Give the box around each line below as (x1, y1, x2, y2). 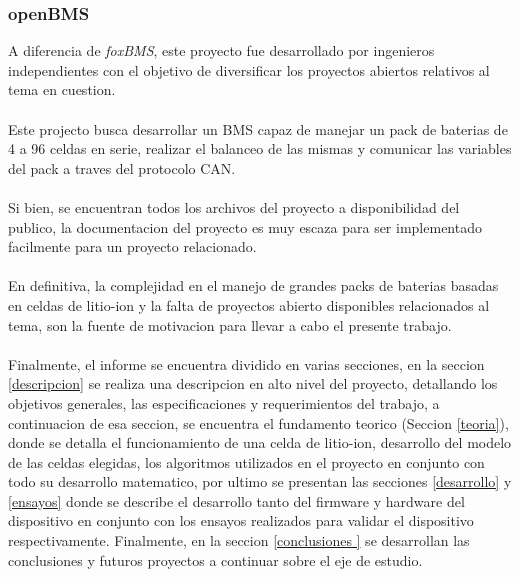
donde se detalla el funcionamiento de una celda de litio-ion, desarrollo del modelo (8, 432, 512, 453)
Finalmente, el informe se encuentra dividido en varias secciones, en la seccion (8, 353, 485, 374)
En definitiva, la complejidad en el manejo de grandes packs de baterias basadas (8, 275, 499, 296)
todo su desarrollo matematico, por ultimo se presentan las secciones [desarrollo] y (8, 471, 512, 492)
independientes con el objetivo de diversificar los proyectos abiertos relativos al (8, 59, 490, 80)
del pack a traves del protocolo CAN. (8, 157, 236, 178)
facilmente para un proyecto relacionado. (8, 236, 257, 257)
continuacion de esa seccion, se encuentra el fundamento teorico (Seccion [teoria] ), (8, 412, 509, 433)
